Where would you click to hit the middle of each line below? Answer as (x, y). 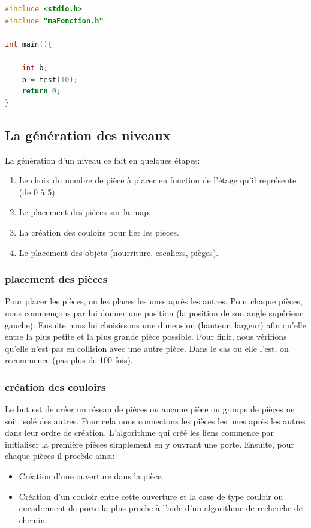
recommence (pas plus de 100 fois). (69, 360)
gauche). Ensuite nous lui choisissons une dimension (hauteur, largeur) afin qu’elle (155, 325)
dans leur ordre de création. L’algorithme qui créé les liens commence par (140, 432)
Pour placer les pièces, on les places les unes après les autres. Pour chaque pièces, (154, 301)
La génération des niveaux (88, 135)
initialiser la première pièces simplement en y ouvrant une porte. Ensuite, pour (150, 444)
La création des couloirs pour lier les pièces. (99, 232)
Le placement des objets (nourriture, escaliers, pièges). (119, 252)
